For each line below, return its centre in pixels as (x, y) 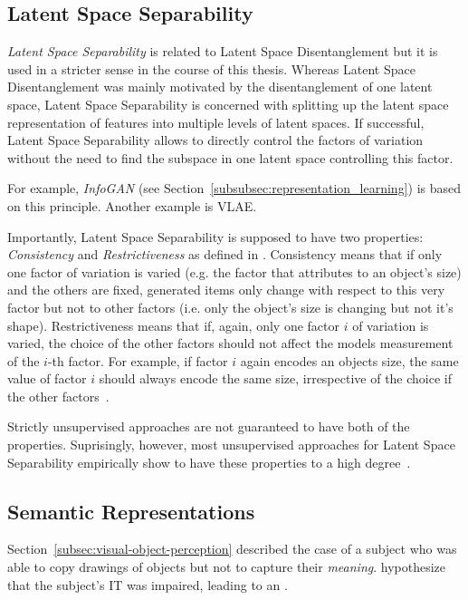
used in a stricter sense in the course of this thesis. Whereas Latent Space (211, 68)
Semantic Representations (131, 511)
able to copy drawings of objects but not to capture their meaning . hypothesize (227, 567)
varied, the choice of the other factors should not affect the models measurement (230, 343)
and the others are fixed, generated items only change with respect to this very (226, 290)
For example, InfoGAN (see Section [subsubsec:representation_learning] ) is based (234, 188)
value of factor (47, 378)
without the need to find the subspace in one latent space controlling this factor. (230, 157)
